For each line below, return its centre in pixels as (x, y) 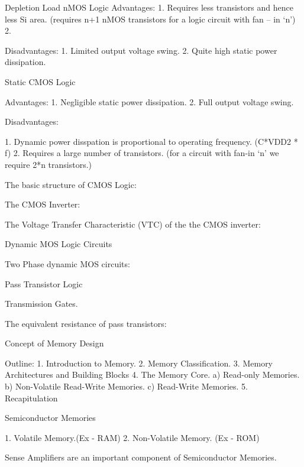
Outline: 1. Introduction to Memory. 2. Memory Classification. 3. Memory (139, 363)
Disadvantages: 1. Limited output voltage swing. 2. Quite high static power (141, 50)
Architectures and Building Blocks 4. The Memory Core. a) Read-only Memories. (152, 374)
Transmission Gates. (41, 304)
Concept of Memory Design (54, 343)
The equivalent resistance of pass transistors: (86, 323)
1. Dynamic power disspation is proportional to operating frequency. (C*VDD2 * (151, 141)
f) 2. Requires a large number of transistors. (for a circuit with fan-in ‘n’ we (142, 153)
